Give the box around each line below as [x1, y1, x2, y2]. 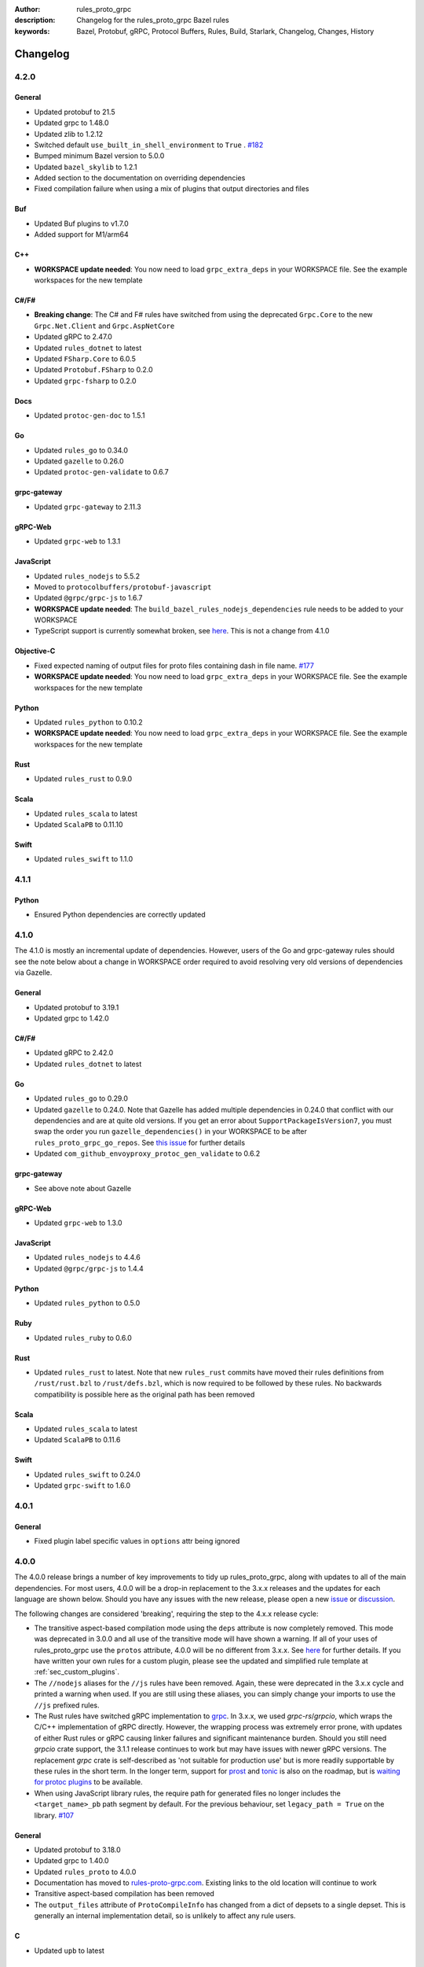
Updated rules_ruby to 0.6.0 [34, 1333, 133, 1342]
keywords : [14, 26, 50, 35]
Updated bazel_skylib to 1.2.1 [34, 162, 137, 172]
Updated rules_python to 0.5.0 [34, 1298, 141, 1308]
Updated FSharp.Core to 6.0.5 [34, 354, 137, 364]
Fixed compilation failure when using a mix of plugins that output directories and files [34, 184, 309, 194]
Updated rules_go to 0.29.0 [34, 1094, 129, 1103]
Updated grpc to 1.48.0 [34, 118, 109, 127]
